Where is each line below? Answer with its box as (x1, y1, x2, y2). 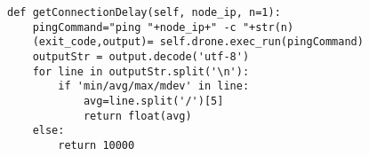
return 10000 (58, 138, 135, 152)
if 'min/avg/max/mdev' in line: (58, 80, 250, 93)
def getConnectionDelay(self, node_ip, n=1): (7, 6, 281, 19)
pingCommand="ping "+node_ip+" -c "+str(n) (32, 20, 294, 34)
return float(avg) (83, 109, 192, 122)
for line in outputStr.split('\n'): (32, 65, 250, 78)
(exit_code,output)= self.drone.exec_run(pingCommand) (32, 35, 364, 49)
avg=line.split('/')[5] (83, 94, 224, 107)
